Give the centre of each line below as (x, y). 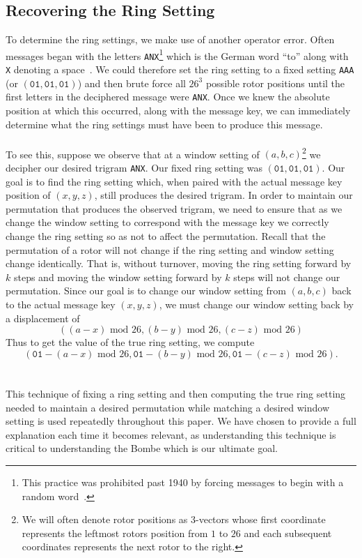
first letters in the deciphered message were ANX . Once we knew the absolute (168, 97)
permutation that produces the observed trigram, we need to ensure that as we (174, 208)
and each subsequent (288, 533)
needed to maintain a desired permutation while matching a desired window (167, 407)
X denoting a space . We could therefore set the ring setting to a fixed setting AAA (180, 69)
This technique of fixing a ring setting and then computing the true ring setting (176, 394)
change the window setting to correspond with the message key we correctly (167, 222)
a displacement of (43, 318)
